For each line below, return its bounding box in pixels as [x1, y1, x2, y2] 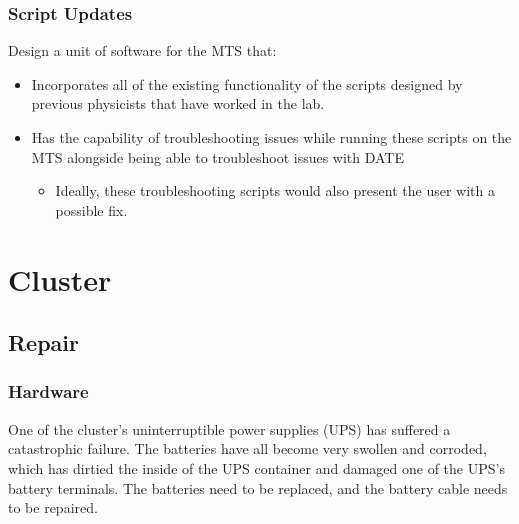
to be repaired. [8, 497, 98, 518]
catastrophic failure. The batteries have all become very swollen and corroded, [8, 438, 487, 459]
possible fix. [55, 199, 128, 220]
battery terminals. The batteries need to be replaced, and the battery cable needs [8, 477, 508, 498]
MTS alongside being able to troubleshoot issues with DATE [31, 146, 405, 167]
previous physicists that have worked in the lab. [31, 93, 325, 114]
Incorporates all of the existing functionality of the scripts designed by [31, 73, 463, 94]
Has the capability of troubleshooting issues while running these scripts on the [31, 127, 512, 147]
